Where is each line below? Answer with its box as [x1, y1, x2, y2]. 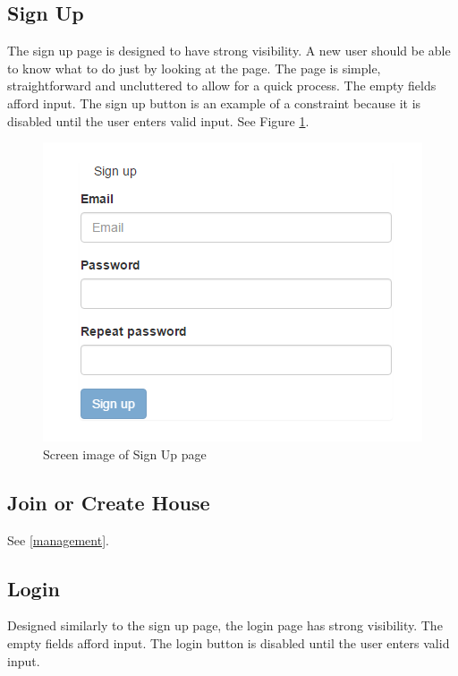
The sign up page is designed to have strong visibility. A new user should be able [7, 41, 451, 60]
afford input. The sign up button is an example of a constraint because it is [7, 93, 421, 112]
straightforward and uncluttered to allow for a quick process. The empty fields [7, 76, 437, 95]
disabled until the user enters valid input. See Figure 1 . [7, 111, 310, 130]
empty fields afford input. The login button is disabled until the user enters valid [7, 633, 450, 652]
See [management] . [7, 530, 109, 549]
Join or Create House [7, 488, 210, 516]
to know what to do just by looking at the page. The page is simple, [7, 58, 381, 77]
